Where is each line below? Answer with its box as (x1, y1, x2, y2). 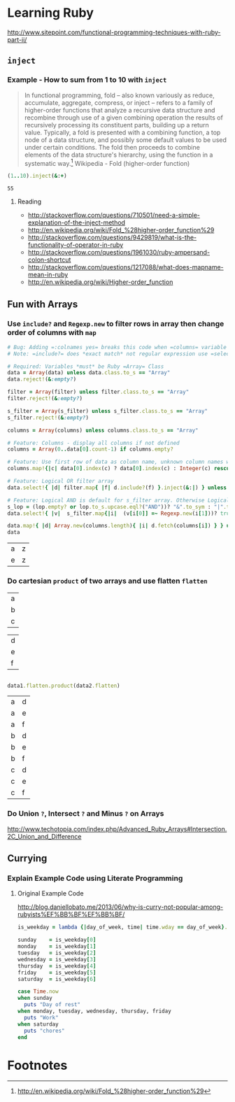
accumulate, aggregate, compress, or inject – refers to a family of (24, 98, 213, 106)
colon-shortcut (27, 255, 71, 264)
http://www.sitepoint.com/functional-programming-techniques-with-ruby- (7, 28, 221, 36)
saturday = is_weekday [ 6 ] (17, 975, 97, 982)
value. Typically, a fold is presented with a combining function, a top (24, 128, 221, 136)
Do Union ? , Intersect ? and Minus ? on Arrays (7, 809, 164, 819)
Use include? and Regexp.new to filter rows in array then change (7, 319, 225, 329)
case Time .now (17, 988, 59, 995)
